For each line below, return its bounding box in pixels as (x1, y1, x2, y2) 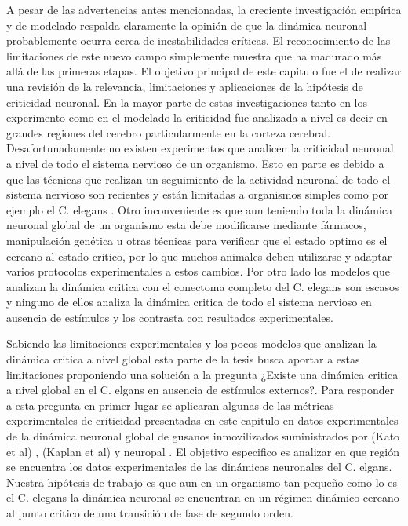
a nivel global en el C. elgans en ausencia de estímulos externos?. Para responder (6, 382, 395, 398)
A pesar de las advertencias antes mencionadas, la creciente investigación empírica (6, 2, 402, 17)
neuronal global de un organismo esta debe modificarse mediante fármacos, (6, 217, 366, 233)
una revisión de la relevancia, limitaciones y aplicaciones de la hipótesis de (6, 78, 363, 94)
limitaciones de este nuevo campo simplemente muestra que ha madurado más (6, 47, 382, 64)
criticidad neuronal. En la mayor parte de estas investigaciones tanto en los (6, 93, 367, 110)
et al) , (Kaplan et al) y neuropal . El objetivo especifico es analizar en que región (6, 443, 399, 459)
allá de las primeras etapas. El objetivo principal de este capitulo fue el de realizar (6, 63, 402, 79)
